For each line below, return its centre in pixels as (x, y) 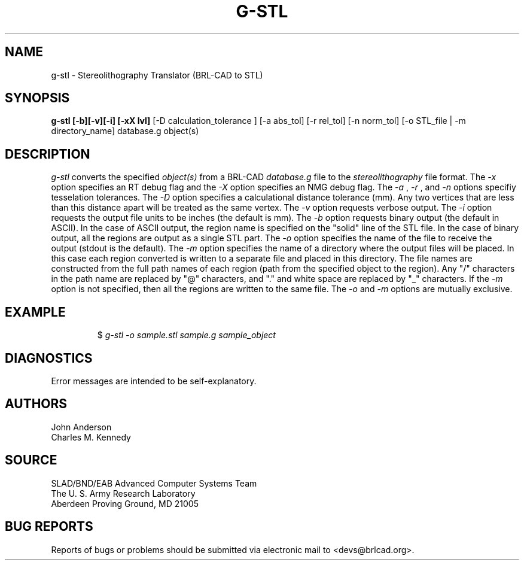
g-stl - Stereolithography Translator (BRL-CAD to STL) (157, 75)
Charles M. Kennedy (91, 437)
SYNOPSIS (37, 98)
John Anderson (81, 427)
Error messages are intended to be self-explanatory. (154, 381)
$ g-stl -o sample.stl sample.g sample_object (186, 335)
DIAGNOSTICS (49, 358)
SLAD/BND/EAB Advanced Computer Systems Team (154, 483)
